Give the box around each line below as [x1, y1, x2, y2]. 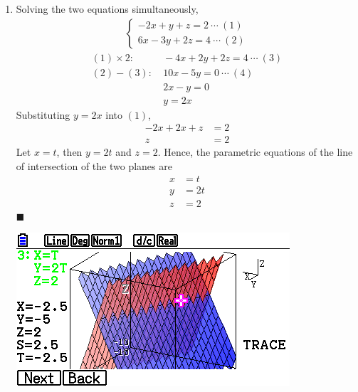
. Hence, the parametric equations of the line [157, 144, 353, 159]
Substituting [16, 107, 70, 122]
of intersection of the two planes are [16, 159, 172, 173]
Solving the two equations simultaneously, [16, 1, 199, 16]
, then [56, 144, 83, 159]
